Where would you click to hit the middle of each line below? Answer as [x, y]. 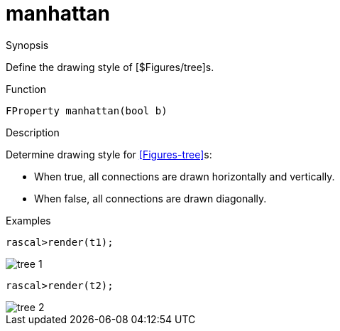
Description [33, 132]
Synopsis [27, 45]
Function [26, 89]
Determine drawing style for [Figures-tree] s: [109, 154]
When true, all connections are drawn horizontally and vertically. [185, 176]
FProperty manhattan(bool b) [87, 110]
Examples [28, 220]
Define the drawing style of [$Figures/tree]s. [110, 67]
